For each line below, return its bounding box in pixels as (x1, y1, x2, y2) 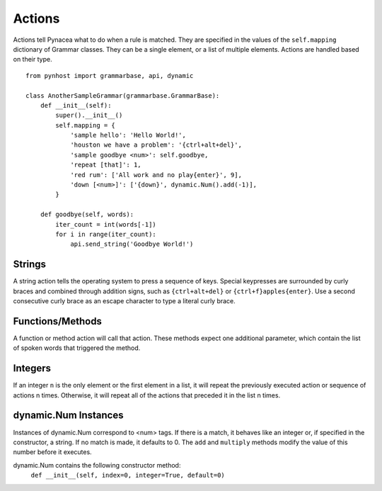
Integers (13, 362, 52, 375)
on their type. (13, 55, 52, 64)
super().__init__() (55, 111, 123, 120)
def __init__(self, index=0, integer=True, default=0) (30, 471, 226, 480)
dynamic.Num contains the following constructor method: (13, 461, 181, 469)
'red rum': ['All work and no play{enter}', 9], (70, 171, 242, 179)
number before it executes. (13, 448, 92, 456)
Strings (13, 259, 46, 271)
